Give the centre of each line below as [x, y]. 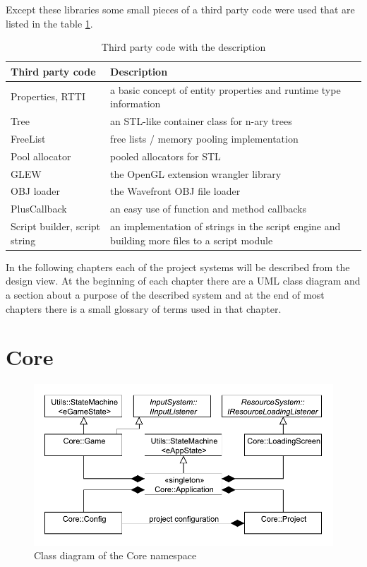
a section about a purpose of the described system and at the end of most [165, 294]
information [136, 103]
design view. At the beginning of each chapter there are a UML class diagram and [183, 281]
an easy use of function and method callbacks [208, 209]
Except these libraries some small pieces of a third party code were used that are [180, 9]
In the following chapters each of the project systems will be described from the [178, 267]
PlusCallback [39, 209]
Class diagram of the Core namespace [115, 555]
